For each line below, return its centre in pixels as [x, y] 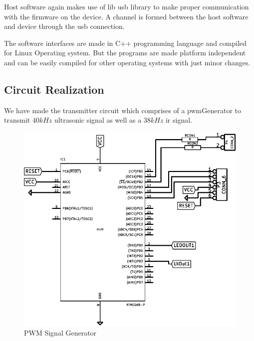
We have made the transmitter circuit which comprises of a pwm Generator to [123, 110]
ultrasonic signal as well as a [98, 120]
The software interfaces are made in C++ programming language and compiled [126, 43]
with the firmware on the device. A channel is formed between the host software [126, 16]
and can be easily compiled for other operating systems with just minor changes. [127, 62]
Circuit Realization [54, 89]
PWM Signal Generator [60, 333]
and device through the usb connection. [64, 26]
